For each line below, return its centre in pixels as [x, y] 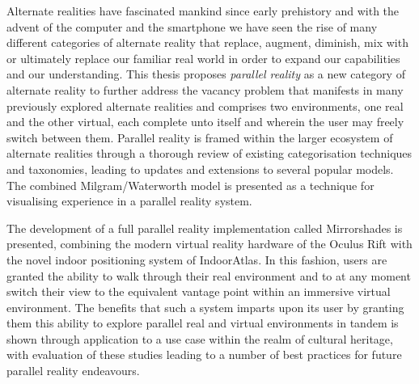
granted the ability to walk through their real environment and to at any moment [209, 275]
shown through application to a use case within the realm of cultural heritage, [200, 338]
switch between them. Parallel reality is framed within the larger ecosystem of [200, 137]
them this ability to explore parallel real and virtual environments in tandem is [203, 323]
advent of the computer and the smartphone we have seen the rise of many [192, 26]
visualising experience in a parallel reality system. [129, 201]
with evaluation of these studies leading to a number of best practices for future [204, 354]
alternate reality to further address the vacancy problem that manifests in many [205, 89]
